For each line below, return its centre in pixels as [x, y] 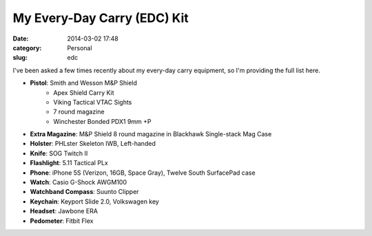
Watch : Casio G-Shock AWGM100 [79, 182]
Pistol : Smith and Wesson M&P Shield [84, 83]
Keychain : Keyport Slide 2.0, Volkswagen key [95, 201]
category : [27, 47]
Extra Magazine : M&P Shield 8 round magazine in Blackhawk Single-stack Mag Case [151, 134]
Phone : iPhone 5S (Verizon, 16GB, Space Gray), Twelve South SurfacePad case [143, 173]
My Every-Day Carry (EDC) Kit [101, 18]
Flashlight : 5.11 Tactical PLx [69, 163]
